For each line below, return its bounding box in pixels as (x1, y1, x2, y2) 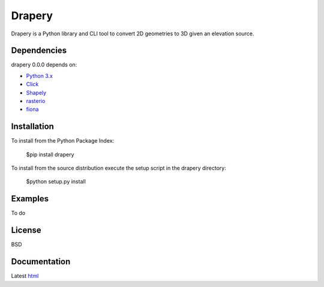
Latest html (11, 273, 39, 280)
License (11, 225, 41, 235)
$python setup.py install (26, 178, 86, 185)
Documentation (11, 256, 71, 267)
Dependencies (11, 46, 67, 56)
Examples (11, 194, 49, 204)
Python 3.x (26, 72, 53, 79)
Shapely (26, 89, 47, 96)
